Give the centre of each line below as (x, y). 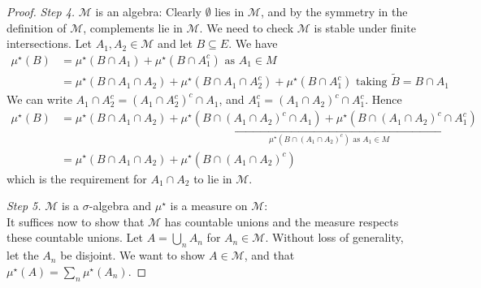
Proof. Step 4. (41, 11)
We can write (39, 99)
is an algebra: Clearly (149, 11)
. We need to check (247, 27)
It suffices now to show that (76, 221)
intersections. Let (49, 43)
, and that (269, 255)
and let (175, 43)
